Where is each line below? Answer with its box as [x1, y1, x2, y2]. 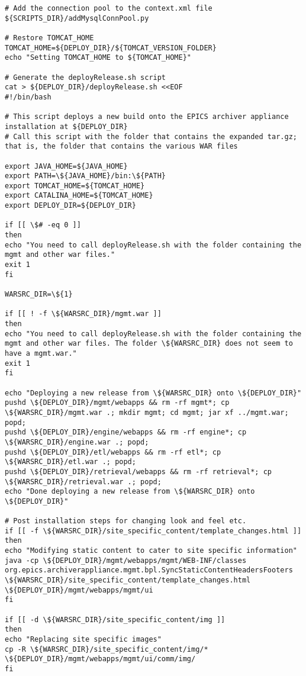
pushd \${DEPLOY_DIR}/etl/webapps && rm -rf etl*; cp [5, 448, 221, 456]
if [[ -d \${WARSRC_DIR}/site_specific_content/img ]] [5, 615, 226, 624]
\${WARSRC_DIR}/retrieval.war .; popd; [5, 477, 162, 486]
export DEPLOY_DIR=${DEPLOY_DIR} [5, 201, 136, 210]
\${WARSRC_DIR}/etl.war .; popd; [5, 458, 136, 466]
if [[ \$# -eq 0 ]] [5, 221, 81, 230]
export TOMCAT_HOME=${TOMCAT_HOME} [5, 181, 145, 190]
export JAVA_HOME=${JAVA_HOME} [5, 162, 128, 170]
